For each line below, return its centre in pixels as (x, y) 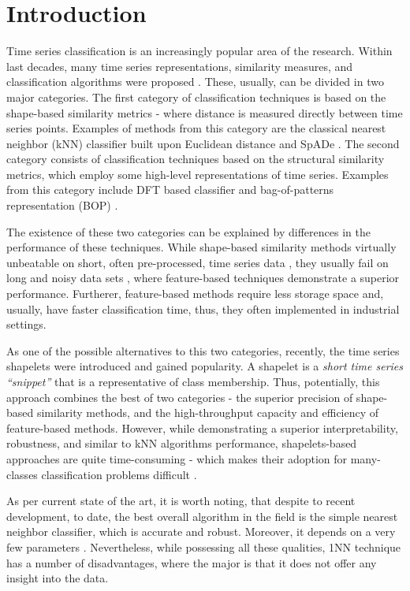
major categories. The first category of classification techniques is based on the (196, 97)
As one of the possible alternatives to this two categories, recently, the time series (203, 350)
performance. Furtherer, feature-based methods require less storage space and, (195, 294)
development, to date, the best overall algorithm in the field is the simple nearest (202, 516)
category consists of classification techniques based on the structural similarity (196, 159)
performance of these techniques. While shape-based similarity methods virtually (201, 247)
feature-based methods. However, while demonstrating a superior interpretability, (202, 427)
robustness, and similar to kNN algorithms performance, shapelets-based (182, 443)
